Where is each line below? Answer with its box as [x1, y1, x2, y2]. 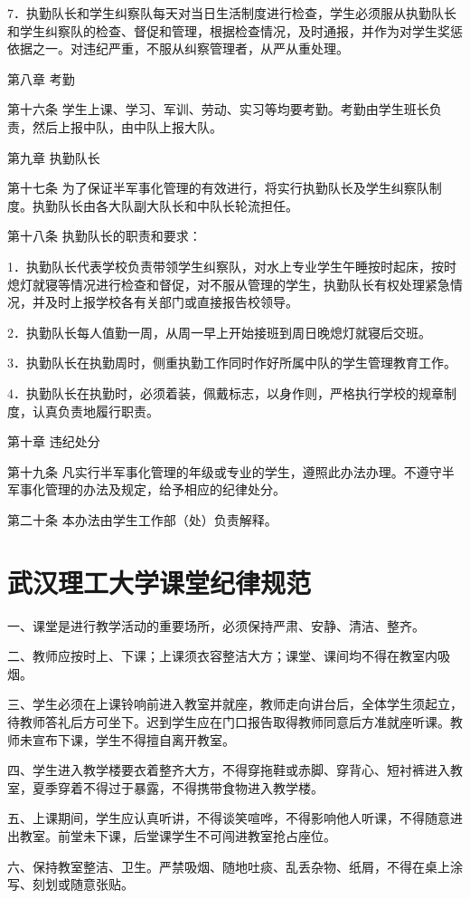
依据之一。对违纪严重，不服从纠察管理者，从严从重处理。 [7, 39, 349, 58]
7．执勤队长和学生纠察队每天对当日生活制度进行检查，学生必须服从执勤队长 [7, 4, 456, 22]
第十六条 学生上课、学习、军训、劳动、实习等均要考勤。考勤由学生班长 [7, 100, 429, 119]
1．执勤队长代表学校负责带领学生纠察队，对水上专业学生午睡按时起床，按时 [7, 256, 456, 275]
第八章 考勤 [7, 69, 75, 88]
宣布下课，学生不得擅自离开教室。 [32, 730, 235, 749]
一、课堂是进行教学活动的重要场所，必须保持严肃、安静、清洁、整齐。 [7, 616, 425, 635]
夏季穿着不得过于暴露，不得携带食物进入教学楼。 [32, 778, 324, 797]
